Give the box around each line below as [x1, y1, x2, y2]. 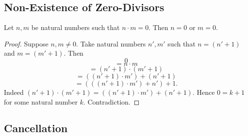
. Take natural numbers [76, 38, 146, 48]
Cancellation [4, 120, 68, 135]
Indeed [4, 87, 24, 97]
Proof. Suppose [4, 38, 49, 48]
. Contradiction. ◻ [83, 96, 140, 106]
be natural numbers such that [31, 22, 120, 32]
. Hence [192, 87, 215, 97]
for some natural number [4, 96, 78, 106]
